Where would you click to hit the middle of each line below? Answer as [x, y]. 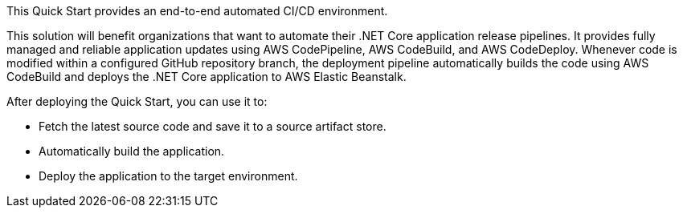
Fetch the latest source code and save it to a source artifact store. [213, 126]
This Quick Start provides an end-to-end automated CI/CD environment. [197, 11]
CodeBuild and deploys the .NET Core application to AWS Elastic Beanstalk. [207, 77]
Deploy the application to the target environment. [168, 176]
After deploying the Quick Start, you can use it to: [137, 101]
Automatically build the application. [132, 151]
